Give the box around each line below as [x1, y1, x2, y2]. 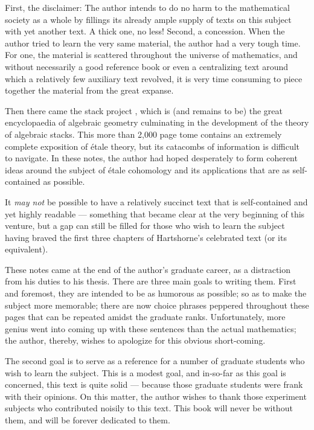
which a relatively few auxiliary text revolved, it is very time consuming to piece [5, 72, 303, 85]
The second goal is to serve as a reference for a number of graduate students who [5, 355, 305, 367]
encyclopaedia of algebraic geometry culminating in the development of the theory [5, 116, 309, 129]
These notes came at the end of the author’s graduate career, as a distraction [5, 263, 291, 275]
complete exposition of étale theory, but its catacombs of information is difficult [5, 140, 300, 152]
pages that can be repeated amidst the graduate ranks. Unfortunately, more [5, 310, 286, 323]
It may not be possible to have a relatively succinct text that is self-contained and [5, 195, 308, 208]
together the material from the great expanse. [5, 84, 174, 97]
